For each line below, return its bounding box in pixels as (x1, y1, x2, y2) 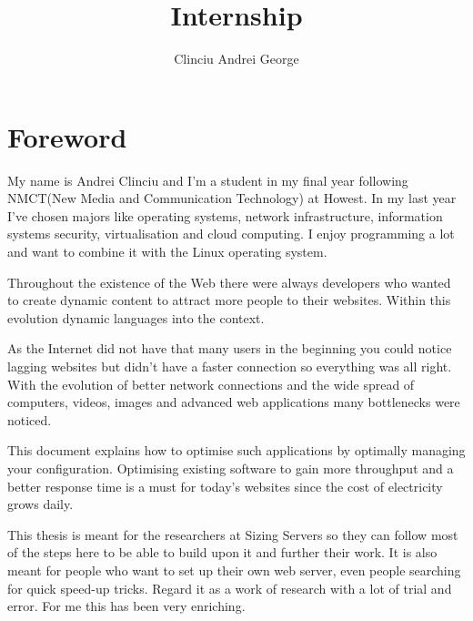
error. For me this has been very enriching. (7, 596, 246, 616)
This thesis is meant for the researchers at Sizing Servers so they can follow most (7, 524, 458, 544)
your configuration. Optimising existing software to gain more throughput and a (7, 458, 454, 477)
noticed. (7, 410, 52, 429)
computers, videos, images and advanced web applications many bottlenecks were (7, 392, 460, 412)
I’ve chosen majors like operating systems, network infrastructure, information (7, 206, 443, 225)
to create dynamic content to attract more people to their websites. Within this (7, 290, 451, 310)
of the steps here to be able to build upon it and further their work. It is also (7, 543, 438, 562)
